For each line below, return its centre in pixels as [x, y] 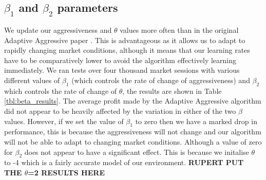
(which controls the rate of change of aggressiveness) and [161, 80]
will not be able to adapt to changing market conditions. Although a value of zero [133, 141]
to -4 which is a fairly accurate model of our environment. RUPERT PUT [124, 162]
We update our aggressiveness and [58, 30]
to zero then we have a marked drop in [196, 121]
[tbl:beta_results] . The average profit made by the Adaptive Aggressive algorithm [133, 101]
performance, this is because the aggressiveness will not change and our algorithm [133, 132]
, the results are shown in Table [172, 91]
